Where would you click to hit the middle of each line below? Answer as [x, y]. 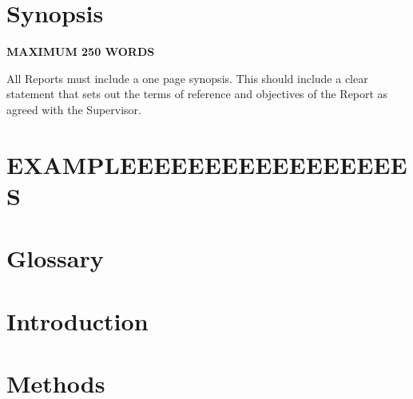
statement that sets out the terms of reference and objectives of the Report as [197, 94]
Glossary [55, 258]
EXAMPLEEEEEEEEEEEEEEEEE [207, 164]
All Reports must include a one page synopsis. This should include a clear [187, 78]
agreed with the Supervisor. [74, 109]
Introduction [77, 320]
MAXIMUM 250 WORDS [81, 51]
